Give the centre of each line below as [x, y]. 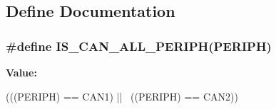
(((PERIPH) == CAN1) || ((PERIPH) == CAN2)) [122, 96]
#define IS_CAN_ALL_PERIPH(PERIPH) [139, 46]
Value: [21, 72]
